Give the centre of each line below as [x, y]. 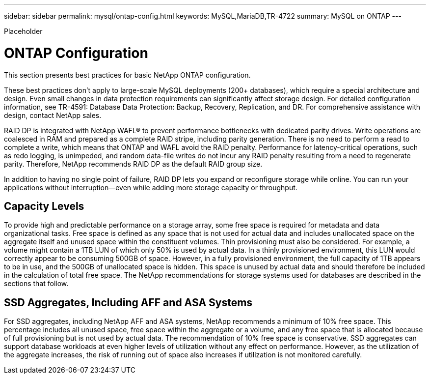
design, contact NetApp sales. [53, 115]
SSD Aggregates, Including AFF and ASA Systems [128, 302]
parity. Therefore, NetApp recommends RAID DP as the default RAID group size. [133, 164]
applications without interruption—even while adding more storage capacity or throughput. [151, 187]
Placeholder [23, 31]
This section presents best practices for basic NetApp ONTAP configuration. [127, 75]
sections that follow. [36, 284]
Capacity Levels [44, 206]
